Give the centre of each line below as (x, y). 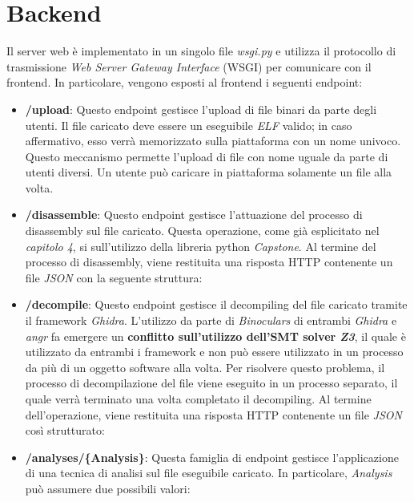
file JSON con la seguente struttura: (114, 277)
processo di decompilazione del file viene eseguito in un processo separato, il (211, 383)
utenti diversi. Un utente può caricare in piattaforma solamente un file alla (209, 172)
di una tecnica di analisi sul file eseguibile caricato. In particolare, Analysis (209, 473)
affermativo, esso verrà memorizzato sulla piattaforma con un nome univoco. (213, 141)
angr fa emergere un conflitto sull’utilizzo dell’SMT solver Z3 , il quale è (215, 336)
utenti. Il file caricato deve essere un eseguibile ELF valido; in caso (189, 125)
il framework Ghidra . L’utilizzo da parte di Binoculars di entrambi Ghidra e (211, 320)
